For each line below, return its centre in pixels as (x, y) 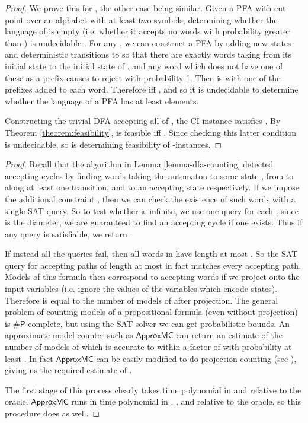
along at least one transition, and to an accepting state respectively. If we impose (152, 187)
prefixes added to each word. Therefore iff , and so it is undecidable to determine (152, 89)
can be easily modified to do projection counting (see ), (196, 358)
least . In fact (29, 358)
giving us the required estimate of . (68, 370)
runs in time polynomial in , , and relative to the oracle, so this (186, 401)
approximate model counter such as (69, 335)
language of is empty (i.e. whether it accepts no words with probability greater (147, 31)
